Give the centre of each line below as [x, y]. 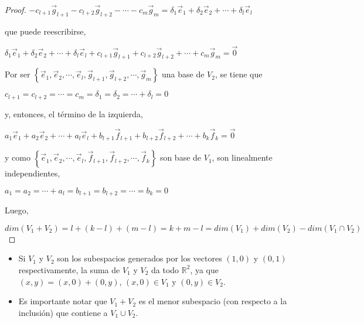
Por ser [18, 74]
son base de [181, 157]
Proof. [16, 9]
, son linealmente [242, 157]
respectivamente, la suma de [69, 269]
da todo [165, 269]
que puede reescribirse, [45, 31]
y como [18, 157]
